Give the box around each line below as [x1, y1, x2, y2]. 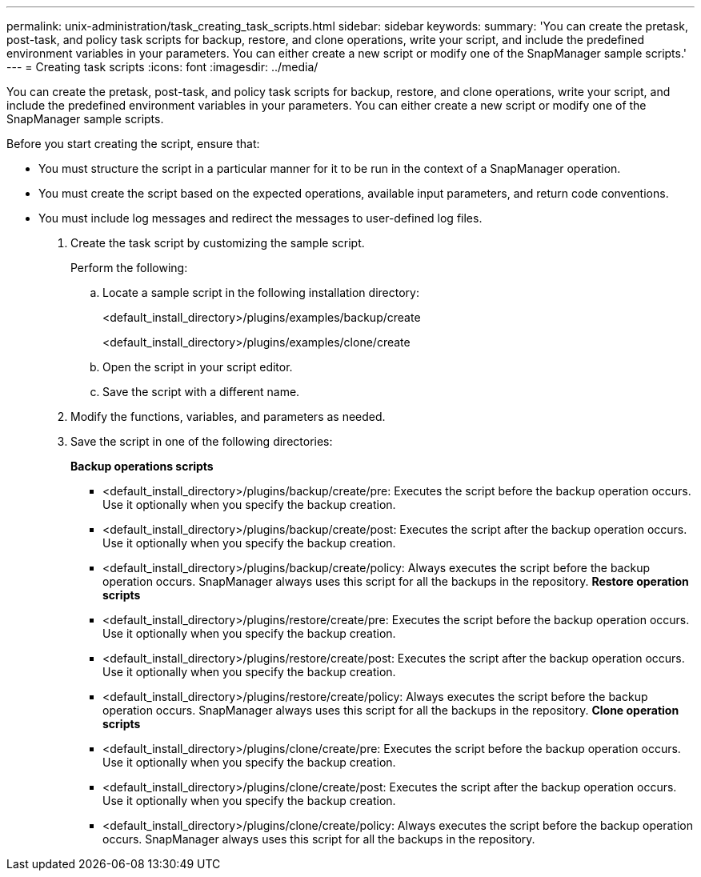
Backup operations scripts [70, 459, 214, 473]
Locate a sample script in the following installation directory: [102, 286, 419, 299]
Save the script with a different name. [102, 385, 300, 398]
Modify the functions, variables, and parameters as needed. [70, 410, 386, 423]
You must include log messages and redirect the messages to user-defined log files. [38, 211, 483, 225]
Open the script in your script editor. [102, 360, 293, 374]
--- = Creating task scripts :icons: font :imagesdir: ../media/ [6, 60, 318, 74]
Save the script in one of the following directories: [70, 434, 333, 448]
